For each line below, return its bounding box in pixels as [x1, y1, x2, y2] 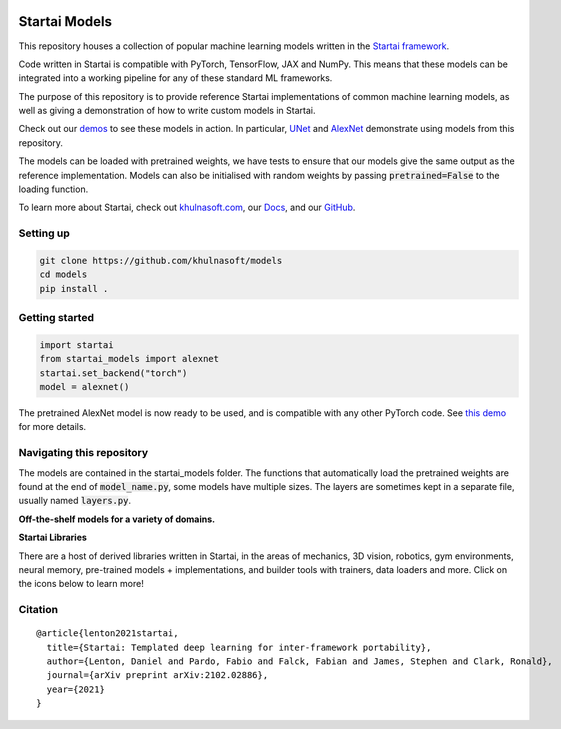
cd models [39, 269, 88, 280]
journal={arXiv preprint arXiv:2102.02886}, [46, 670, 269, 681]
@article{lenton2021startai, [36, 628, 179, 639]
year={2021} [46, 683, 105, 695]
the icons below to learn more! [18, 578, 144, 590]
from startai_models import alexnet [39, 353, 220, 365]
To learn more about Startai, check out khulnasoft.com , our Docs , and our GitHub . [18, 201, 356, 214]
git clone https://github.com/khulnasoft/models [39, 255, 283, 266]
